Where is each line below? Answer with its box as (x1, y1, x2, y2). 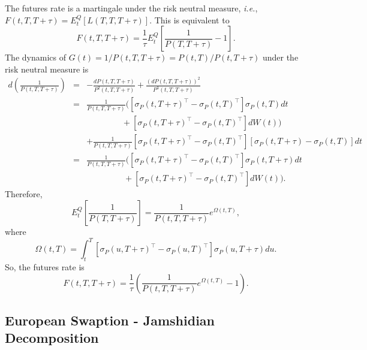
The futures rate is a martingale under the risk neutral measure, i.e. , (5, 2, 258, 14)
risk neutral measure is (5, 62, 89, 75)
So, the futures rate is (5, 260, 85, 273)
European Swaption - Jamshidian (5, 310, 215, 329)
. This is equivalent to (149, 13, 230, 26)
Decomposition (5, 328, 99, 347)
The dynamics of (5, 51, 66, 64)
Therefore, (5, 188, 43, 200)
